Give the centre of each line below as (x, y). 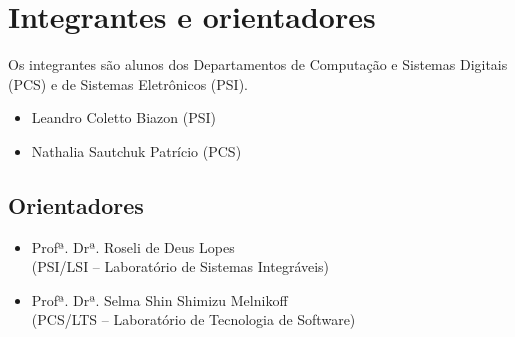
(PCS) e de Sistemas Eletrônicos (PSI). (128, 83)
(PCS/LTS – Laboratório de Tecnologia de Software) (193, 319)
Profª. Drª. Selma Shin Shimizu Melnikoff (159, 299)
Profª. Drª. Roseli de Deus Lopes (133, 246)
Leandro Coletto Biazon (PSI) (123, 117)
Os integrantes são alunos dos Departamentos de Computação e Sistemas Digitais (258, 64)
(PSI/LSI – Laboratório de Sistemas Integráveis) (180, 266)
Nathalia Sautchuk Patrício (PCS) (136, 150)
